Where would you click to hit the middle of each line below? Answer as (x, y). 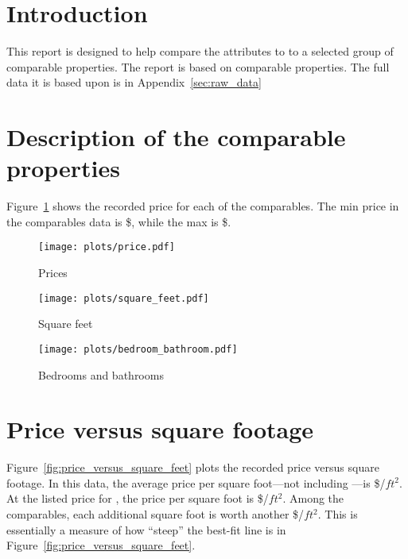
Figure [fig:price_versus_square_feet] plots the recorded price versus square (193, 467)
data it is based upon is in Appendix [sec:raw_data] (134, 82)
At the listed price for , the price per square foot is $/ (138, 498)
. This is (338, 514)
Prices (53, 273)
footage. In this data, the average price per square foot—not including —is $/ (196, 482)
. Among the (313, 498)
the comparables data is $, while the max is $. (119, 221)
